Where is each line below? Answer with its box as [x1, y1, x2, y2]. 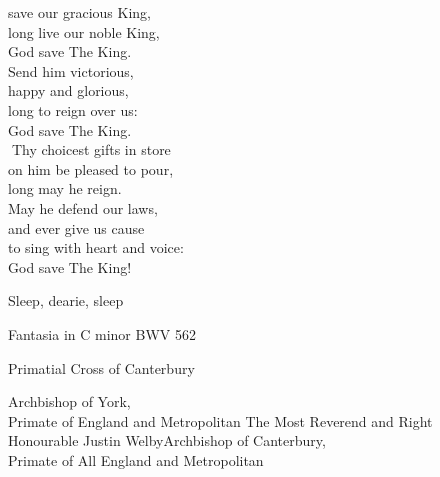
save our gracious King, [8, 2, 151, 22]
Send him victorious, [8, 60, 134, 81]
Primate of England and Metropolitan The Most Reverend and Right [8, 410, 433, 431]
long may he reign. [8, 178, 122, 199]
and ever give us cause [8, 217, 145, 238]
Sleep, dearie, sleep [8, 290, 124, 311]
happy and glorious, [8, 80, 129, 101]
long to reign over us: [8, 99, 138, 120]
